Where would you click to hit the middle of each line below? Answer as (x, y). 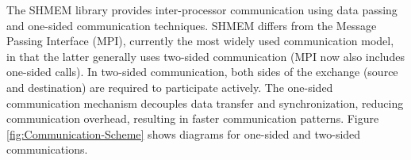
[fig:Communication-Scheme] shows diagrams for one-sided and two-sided (184, 133)
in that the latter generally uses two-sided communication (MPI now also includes (205, 56)
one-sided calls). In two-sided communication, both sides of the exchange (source (202, 72)
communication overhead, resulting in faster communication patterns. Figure (193, 118)
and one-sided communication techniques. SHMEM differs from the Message (192, 25)
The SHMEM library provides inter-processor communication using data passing (202, 10)
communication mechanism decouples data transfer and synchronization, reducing (205, 103)
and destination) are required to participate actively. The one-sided (170, 87)
